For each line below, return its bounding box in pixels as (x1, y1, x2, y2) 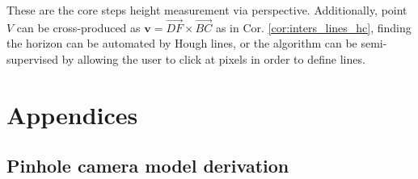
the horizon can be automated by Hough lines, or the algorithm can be (6, 35, 357, 52)
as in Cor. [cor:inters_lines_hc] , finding (215, 19, 412, 35)
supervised (6, 51, 58, 67)
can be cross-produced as (16, 19, 141, 35)
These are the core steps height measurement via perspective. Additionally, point (6, 2, 407, 18)
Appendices (6, 98, 138, 131)
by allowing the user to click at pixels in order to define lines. (61, 51, 365, 67)
